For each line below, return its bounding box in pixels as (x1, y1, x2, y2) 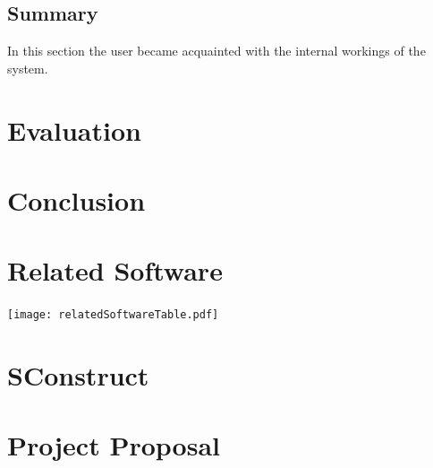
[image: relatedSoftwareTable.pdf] (7, 308, 219, 322)
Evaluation (7, 111, 141, 148)
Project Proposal (7, 427, 220, 464)
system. (7, 58, 48, 77)
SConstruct (7, 357, 149, 394)
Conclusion (7, 181, 146, 218)
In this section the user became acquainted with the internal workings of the (7, 41, 426, 60)
